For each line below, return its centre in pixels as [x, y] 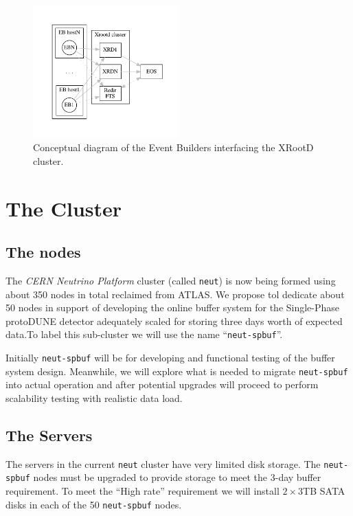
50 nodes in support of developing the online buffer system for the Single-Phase [173, 307]
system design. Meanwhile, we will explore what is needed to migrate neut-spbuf [177, 371]
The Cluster [64, 208]
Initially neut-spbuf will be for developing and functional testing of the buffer [170, 358]
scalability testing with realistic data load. [94, 398]
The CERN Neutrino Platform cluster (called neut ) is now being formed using [171, 281]
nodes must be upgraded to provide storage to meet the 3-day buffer [177, 477]
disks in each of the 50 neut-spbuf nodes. [94, 504]
